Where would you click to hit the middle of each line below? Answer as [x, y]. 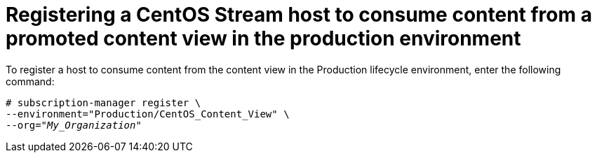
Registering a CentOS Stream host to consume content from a [299, 15]
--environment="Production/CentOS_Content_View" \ [148, 114]
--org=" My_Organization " [74, 125]
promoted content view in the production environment [263, 38]
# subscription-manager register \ [103, 102]
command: [30, 81]
